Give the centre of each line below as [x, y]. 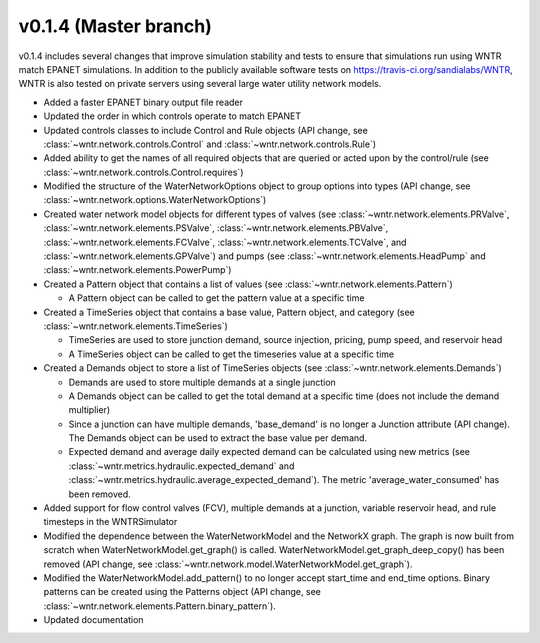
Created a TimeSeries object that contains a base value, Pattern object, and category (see [229, 312]
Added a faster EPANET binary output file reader [143, 102]
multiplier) [89, 410]
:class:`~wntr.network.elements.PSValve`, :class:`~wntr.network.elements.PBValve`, [216, 228]
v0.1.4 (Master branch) [115, 26]
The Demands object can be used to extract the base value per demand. [218, 438]
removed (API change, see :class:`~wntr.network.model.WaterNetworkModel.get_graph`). [228, 564]
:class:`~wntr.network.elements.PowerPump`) [137, 270]
